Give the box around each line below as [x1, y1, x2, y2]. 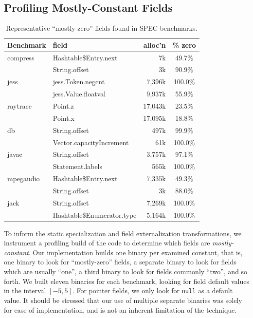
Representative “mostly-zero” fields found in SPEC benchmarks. [6, 23, 198, 33]
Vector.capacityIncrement [53, 137, 129, 147]
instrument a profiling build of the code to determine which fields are [4, 238, 210, 248]
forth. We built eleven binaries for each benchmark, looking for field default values [4, 276, 250, 286]
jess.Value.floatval [53, 89, 106, 99]
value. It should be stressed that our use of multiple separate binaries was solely [4, 295, 242, 305]
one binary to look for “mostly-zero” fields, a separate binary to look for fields [4, 257, 236, 267]
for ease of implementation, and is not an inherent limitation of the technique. [4, 304, 237, 315]
